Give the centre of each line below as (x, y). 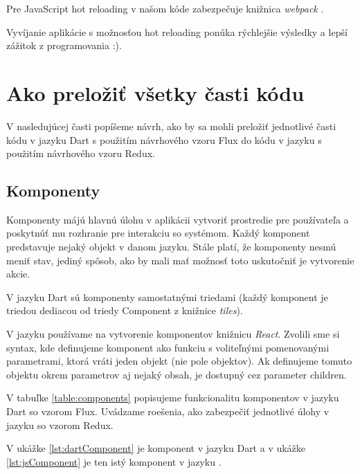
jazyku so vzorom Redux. (60, 425)
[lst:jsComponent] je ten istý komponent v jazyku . (114, 461)
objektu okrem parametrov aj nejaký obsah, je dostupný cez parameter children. (177, 374)
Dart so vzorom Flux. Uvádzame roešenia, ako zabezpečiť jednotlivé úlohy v (168, 411)
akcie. (18, 274)
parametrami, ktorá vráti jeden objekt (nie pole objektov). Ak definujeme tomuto (179, 361)
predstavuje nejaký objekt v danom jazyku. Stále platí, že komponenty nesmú (171, 247)
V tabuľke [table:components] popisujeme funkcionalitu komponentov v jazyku (173, 398)
